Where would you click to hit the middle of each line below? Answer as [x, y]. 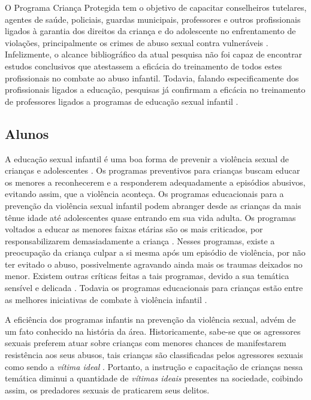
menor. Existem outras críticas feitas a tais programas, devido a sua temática [147, 276]
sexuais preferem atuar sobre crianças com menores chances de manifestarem [146, 343]
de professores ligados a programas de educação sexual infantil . [122, 101]
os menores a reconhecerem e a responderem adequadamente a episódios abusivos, [155, 182]
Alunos [27, 133]
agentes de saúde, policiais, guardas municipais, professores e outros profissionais [153, 19]
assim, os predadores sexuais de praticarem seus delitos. [107, 390]
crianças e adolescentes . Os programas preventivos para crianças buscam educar [153, 170]
